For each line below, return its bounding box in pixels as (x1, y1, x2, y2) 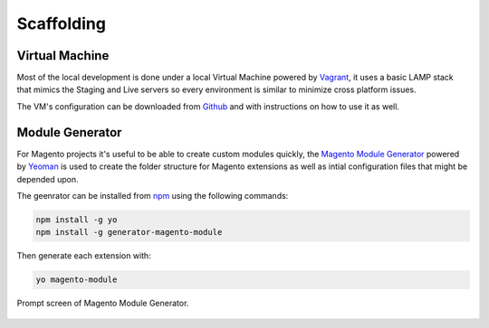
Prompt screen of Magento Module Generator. (16, 298, 189, 309)
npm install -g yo (35, 214, 118, 225)
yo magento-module (35, 275, 118, 285)
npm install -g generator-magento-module (35, 227, 223, 238)
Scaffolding (16, 14, 106, 33)
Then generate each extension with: (16, 250, 151, 261)
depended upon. (16, 173, 79, 184)
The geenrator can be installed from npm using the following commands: (16, 190, 289, 201)
